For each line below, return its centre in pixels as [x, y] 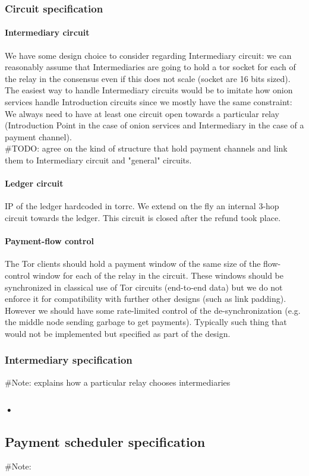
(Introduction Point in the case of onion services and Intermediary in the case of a [154, 125]
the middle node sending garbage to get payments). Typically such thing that [146, 322]
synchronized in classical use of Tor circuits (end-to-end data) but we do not [144, 287]
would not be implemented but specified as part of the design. [118, 333]
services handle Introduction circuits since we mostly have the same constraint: [149, 102]
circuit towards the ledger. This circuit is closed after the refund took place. [143, 217]
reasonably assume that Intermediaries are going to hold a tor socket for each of [150, 67]
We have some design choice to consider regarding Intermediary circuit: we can [148, 55]
